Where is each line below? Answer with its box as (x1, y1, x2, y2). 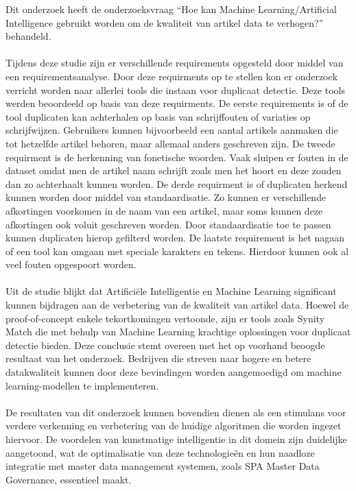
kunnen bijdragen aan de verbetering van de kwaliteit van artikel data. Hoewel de (5, 298, 349, 312)
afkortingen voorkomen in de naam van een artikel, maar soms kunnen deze (5, 203, 323, 217)
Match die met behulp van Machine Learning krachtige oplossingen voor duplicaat (5, 324, 351, 339)
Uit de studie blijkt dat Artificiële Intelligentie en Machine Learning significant (5, 284, 337, 298)
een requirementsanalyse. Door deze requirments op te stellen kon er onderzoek (5, 69, 338, 83)
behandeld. (5, 29, 51, 43)
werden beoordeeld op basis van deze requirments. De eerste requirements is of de (5, 96, 348, 110)
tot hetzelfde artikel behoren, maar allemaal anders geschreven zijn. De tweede (5, 136, 335, 150)
